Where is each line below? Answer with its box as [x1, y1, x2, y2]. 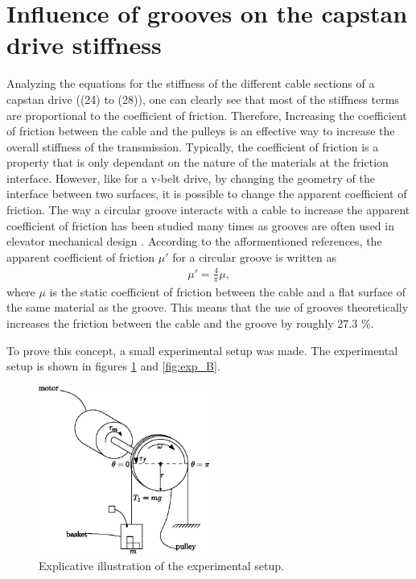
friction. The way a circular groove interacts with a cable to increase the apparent [6, 201, 410, 218]
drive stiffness [6, 28, 162, 61]
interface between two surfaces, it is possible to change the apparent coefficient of [6, 185, 407, 202]
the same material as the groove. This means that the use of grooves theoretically [6, 299, 409, 316]
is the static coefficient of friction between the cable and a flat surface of [49, 283, 406, 300]
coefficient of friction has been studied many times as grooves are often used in [6, 217, 394, 234]
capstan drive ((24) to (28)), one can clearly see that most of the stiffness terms [6, 90, 399, 107]
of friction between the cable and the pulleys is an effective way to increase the [6, 122, 395, 139]
